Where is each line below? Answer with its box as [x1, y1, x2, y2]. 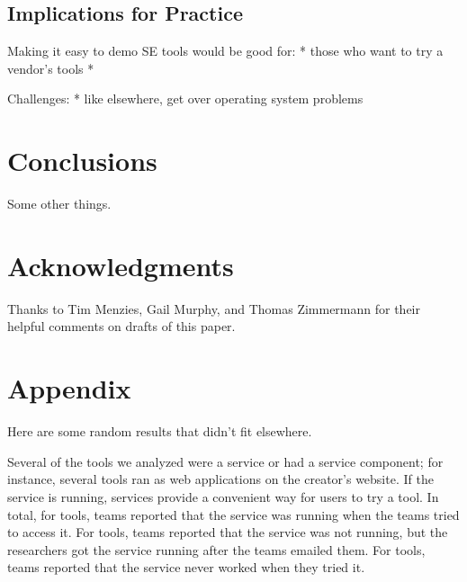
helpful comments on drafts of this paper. [7, 317, 236, 336]
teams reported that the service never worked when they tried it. [7, 558, 365, 577]
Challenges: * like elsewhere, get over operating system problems [7, 89, 364, 108]
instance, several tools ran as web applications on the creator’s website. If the [7, 470, 434, 488]
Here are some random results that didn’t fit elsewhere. [7, 422, 312, 441]
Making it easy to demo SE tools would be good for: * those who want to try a [7, 41, 444, 60]
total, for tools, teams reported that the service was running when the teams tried [7, 505, 460, 524]
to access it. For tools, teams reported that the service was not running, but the [7, 523, 448, 542]
